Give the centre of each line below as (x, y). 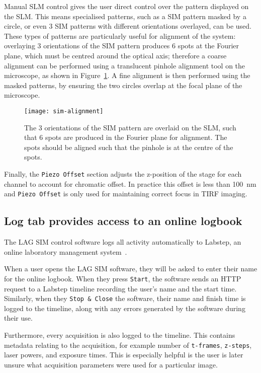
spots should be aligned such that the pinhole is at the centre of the (129, 147)
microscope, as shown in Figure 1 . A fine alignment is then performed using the (127, 75)
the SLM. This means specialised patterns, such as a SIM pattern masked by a (125, 16)
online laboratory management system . (66, 251)
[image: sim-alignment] (64, 111)
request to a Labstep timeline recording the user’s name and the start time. (120, 288)
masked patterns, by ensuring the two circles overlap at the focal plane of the (123, 85)
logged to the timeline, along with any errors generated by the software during (125, 308)
